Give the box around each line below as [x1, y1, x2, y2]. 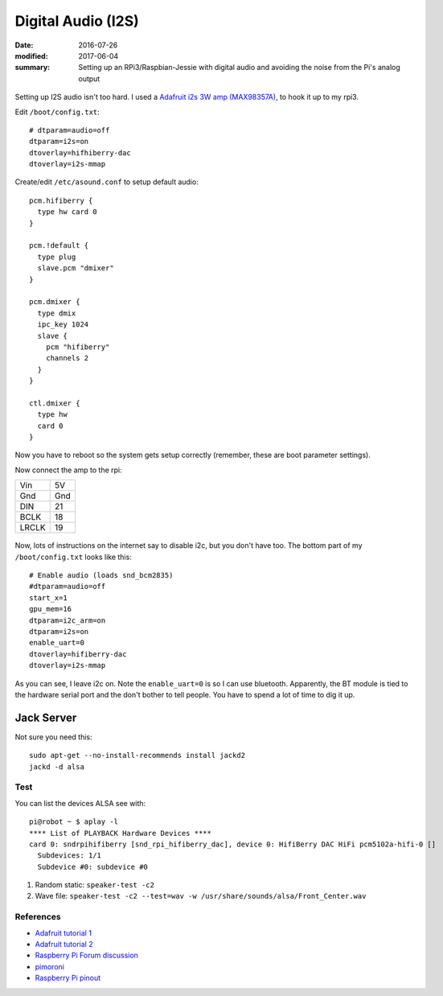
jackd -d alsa [29, 762, 84, 772]
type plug [37, 252, 76, 261]
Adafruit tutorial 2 [35, 940, 93, 949]
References [14, 912, 61, 923]
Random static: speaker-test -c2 [35, 880, 154, 890]
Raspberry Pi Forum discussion [35, 950, 138, 961]
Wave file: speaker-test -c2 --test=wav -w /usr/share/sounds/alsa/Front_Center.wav [35, 891, 367, 901]
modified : [14, 51, 48, 60]
